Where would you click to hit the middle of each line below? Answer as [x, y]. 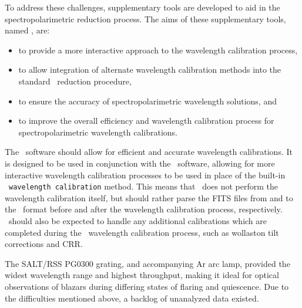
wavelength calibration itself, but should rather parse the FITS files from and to [149, 197]
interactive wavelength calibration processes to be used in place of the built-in [145, 175]
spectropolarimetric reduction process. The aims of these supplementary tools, [145, 18]
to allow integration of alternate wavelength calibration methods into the [150, 70]
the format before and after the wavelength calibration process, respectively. [144, 209]
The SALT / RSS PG [41, 263]
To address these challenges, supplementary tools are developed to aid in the [142, 7]
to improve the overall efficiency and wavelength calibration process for [146, 121]
